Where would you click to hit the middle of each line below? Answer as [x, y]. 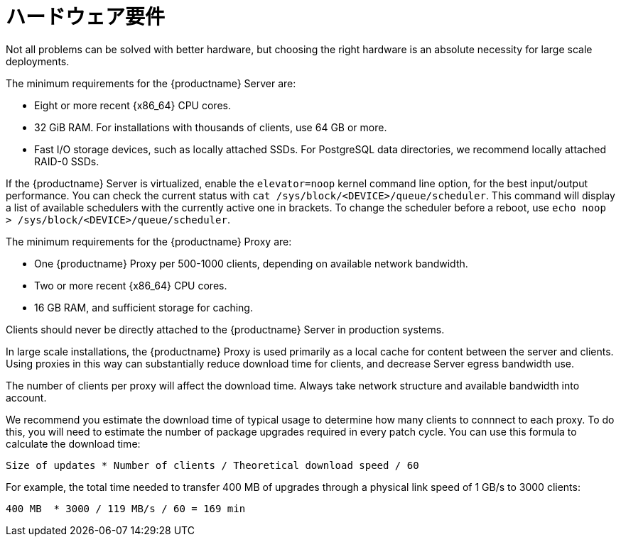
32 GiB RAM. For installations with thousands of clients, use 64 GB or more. [211, 127]
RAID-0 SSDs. [67, 161]
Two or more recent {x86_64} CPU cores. [131, 285]
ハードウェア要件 [86, 17]
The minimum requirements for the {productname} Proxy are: [149, 241]
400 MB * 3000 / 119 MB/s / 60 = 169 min [126, 508]
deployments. [38, 61]
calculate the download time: [73, 443]
